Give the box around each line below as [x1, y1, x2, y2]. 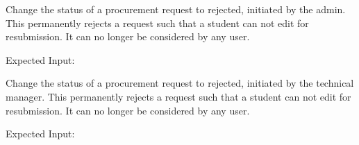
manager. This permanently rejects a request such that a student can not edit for [6, 89, 351, 103]
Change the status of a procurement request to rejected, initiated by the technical [6, 76, 354, 90]
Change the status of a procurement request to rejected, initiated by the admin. [6, 2, 346, 16]
